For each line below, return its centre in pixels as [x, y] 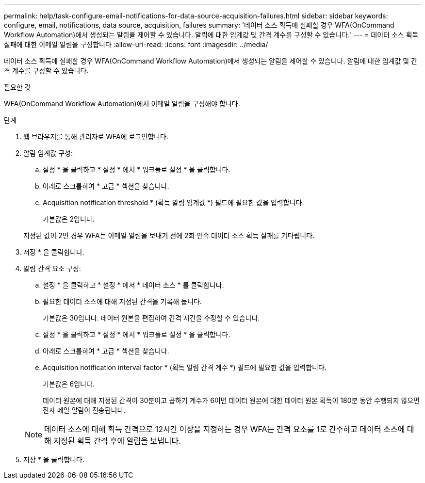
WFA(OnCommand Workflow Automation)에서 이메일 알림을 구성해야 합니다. [122, 104]
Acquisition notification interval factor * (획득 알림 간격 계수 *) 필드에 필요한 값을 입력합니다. [185, 367]
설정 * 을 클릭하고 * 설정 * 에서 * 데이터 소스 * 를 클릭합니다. [133, 285]
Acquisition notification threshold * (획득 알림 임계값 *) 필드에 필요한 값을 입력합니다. [173, 202]
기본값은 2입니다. [69, 219]
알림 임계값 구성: [48, 153]
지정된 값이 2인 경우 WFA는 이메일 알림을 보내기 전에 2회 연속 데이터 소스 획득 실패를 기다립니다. [169, 235]
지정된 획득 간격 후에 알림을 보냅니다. [117, 441]
